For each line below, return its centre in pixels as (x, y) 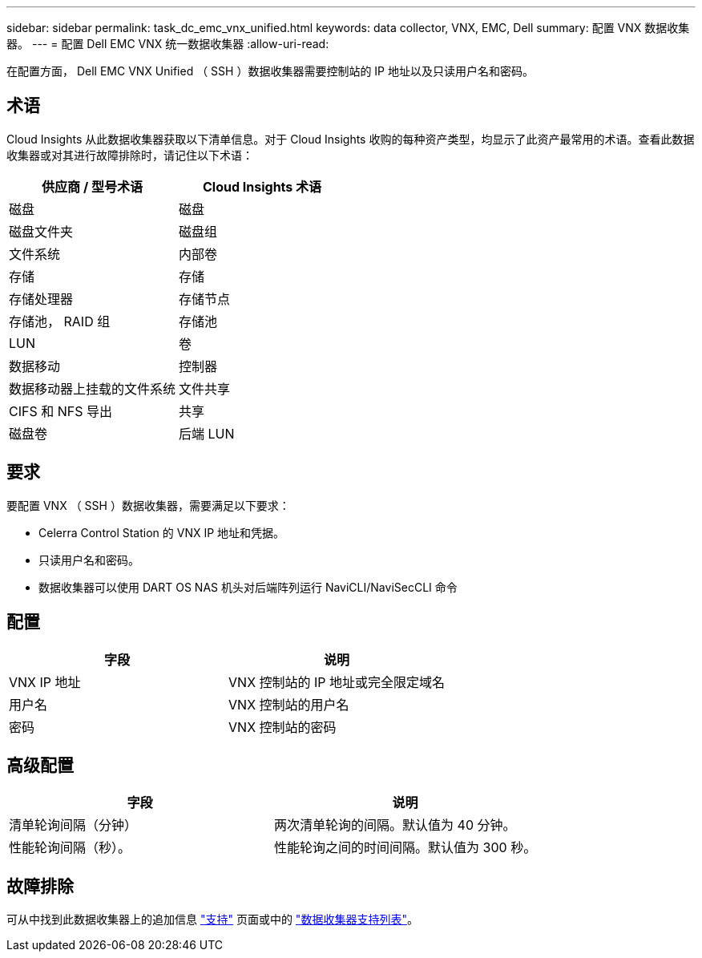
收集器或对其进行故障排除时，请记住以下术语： (130, 155)
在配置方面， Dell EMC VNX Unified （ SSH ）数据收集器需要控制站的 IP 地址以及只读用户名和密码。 (270, 71)
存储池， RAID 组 (60, 321)
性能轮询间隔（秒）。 (70, 848)
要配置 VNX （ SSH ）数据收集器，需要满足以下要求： (148, 505)
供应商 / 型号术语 (92, 186)
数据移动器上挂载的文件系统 (93, 388)
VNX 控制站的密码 (282, 727)
